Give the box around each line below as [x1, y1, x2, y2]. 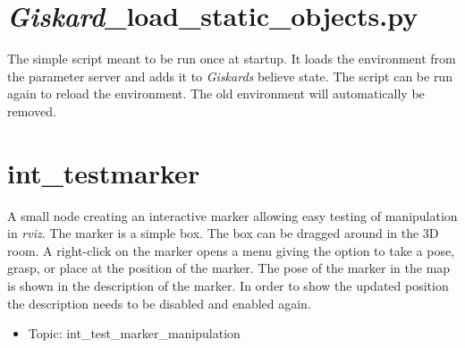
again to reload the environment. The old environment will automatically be [7, 84, 425, 103]
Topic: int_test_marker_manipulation [28, 324, 241, 343]
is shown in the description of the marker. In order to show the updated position [7, 276, 449, 294]
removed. [7, 101, 56, 120]
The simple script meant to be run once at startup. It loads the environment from [7, 49, 456, 68]
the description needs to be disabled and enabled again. [7, 293, 311, 312]
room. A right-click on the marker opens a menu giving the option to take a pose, [7, 241, 455, 259]
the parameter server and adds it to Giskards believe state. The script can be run [7, 66, 452, 85]
